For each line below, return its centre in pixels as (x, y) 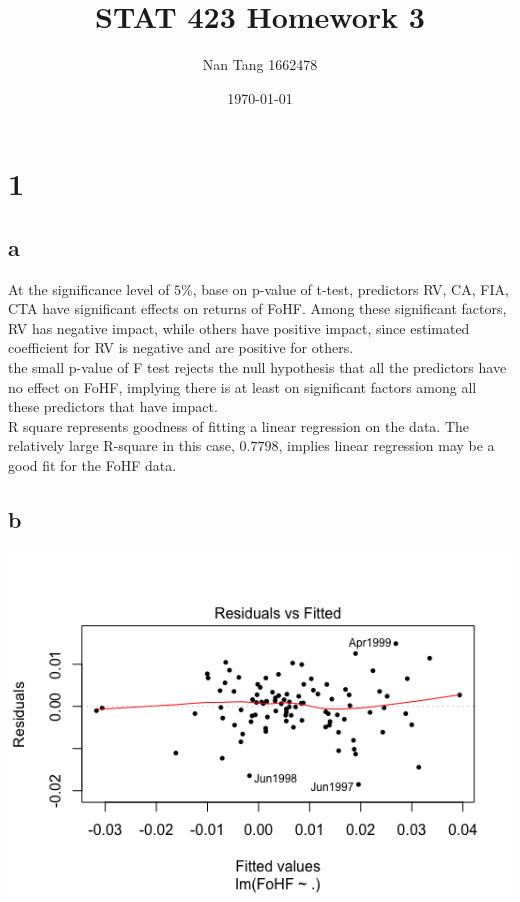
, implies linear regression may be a (386, 445)
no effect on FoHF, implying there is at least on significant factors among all (242, 386)
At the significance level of (89, 288)
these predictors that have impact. (113, 406)
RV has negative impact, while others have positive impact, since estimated (239, 327)
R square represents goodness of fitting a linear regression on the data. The (239, 425)
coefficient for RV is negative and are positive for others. (181, 347)
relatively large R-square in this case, (121, 445)
